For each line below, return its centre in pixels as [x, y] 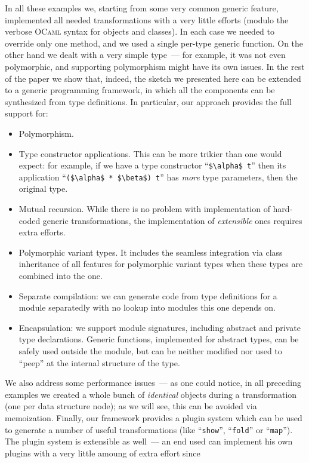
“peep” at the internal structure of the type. [99, 362]
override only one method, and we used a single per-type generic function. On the [154, 43]
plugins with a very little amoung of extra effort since [103, 453]
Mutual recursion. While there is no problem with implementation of [144, 209]
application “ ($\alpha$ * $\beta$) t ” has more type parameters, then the [158, 177]
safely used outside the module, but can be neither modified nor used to [150, 350]
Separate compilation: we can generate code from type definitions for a [148, 295]
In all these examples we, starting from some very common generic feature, [142, 8]
